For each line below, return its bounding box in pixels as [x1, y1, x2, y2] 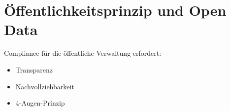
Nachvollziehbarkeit [15, 81, 74, 91]
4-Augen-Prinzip [15, 98, 65, 108]
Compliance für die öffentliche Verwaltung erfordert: [4, 48, 162, 58]
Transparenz [15, 64, 53, 74]
